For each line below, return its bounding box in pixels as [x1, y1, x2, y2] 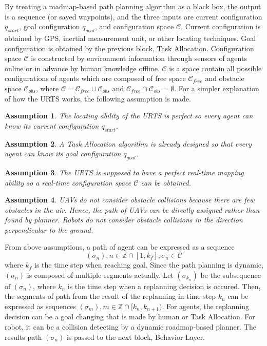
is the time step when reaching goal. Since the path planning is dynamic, [34, 259, 263, 270]
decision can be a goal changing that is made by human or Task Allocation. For [5, 311, 255, 322]
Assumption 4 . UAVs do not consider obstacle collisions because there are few [5, 194, 255, 205]
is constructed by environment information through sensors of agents [31, 53, 247, 64]
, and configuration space [94, 21, 174, 32]
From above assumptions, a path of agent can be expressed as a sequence [5, 241, 235, 252]
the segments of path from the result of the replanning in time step [5, 291, 216, 301]
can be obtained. [141, 177, 192, 188]
